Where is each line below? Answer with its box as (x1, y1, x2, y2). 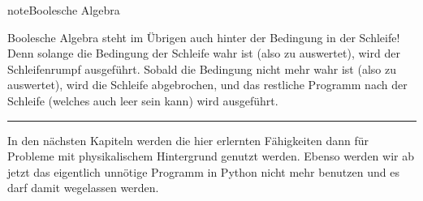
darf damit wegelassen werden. (7, 179, 159, 196)
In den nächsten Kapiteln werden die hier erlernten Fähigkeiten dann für (7, 131, 369, 148)
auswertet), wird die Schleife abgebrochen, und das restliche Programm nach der (7, 76, 408, 93)
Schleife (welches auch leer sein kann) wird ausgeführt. (7, 92, 278, 109)
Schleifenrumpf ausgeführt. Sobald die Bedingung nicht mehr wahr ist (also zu (7, 60, 396, 77)
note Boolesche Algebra (7, 2, 120, 18)
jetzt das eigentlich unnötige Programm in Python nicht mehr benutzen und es (7, 163, 399, 180)
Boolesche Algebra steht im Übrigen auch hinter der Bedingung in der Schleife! (7, 28, 400, 45)
